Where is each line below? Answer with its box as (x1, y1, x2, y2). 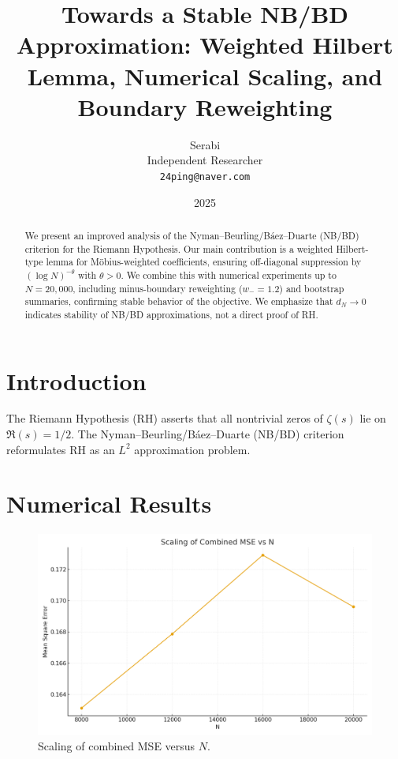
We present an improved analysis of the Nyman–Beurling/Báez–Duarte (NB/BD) (24, 228, 359, 242)
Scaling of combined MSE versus (38, 738, 195, 754)
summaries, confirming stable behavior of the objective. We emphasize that (24, 295, 333, 308)
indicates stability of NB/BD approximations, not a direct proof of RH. (24, 307, 318, 321)
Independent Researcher (147, 152, 263, 168)
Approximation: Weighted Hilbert (17, 28, 393, 61)
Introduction (6, 364, 147, 396)
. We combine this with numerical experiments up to (121, 268, 337, 281)
